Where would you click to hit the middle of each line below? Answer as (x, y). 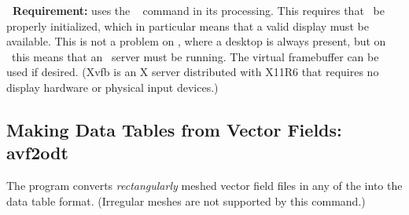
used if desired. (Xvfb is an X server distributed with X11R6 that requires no (193, 72)
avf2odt (37, 153)
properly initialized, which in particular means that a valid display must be (188, 26)
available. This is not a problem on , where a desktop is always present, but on (196, 41)
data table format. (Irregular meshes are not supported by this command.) (186, 200)
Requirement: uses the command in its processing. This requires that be (199, 10)
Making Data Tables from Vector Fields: (174, 129)
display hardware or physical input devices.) (112, 87)
